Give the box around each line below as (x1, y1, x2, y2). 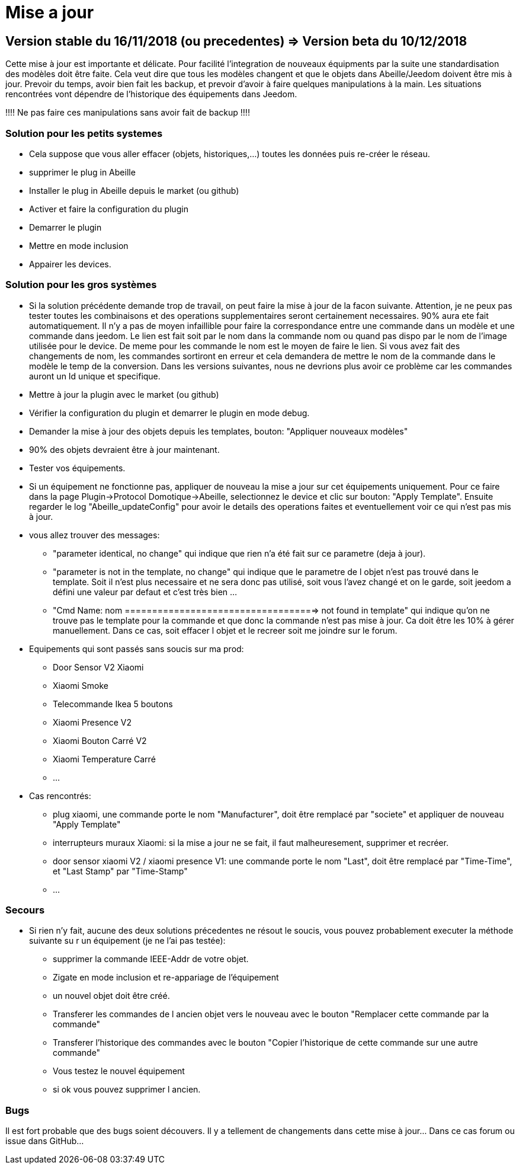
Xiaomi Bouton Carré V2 (53, 735, 147, 746)
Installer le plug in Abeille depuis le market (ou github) (29, 185, 239, 196)
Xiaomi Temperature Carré (53, 753, 156, 764)
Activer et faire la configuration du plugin (29, 203, 188, 214)
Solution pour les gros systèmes (5, 279, 157, 291)
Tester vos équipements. (29, 462, 126, 473)
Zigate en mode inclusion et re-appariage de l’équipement (53, 972, 279, 983)
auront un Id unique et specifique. (29, 370, 161, 381)
